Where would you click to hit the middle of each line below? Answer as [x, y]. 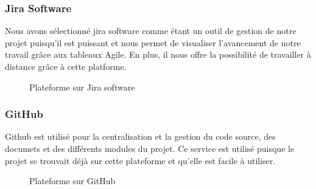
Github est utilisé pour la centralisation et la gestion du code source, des [140, 136]
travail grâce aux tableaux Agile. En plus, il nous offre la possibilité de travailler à [158, 54]
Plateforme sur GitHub [72, 181]
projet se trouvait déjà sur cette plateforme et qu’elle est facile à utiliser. [140, 160]
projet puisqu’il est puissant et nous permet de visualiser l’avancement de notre [153, 42]
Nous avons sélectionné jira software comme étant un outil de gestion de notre [151, 31]
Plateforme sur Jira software [82, 87]
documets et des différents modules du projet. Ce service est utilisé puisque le [150, 148]
